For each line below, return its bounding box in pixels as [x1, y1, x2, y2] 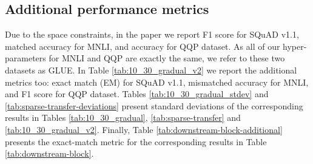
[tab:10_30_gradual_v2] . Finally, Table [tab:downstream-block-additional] [5, 123, 283, 135]
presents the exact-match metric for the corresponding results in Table [5, 135, 267, 148]
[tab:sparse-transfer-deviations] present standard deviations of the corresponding [5, 99, 303, 112]
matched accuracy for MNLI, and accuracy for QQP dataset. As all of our [5, 39, 280, 52]
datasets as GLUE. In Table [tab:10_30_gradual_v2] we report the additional [5, 63, 297, 76]
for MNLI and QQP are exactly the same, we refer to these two [49, 52, 285, 64]
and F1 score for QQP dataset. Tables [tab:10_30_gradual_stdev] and [5, 87, 269, 100]
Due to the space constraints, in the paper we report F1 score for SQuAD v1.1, [5, 28, 299, 41]
